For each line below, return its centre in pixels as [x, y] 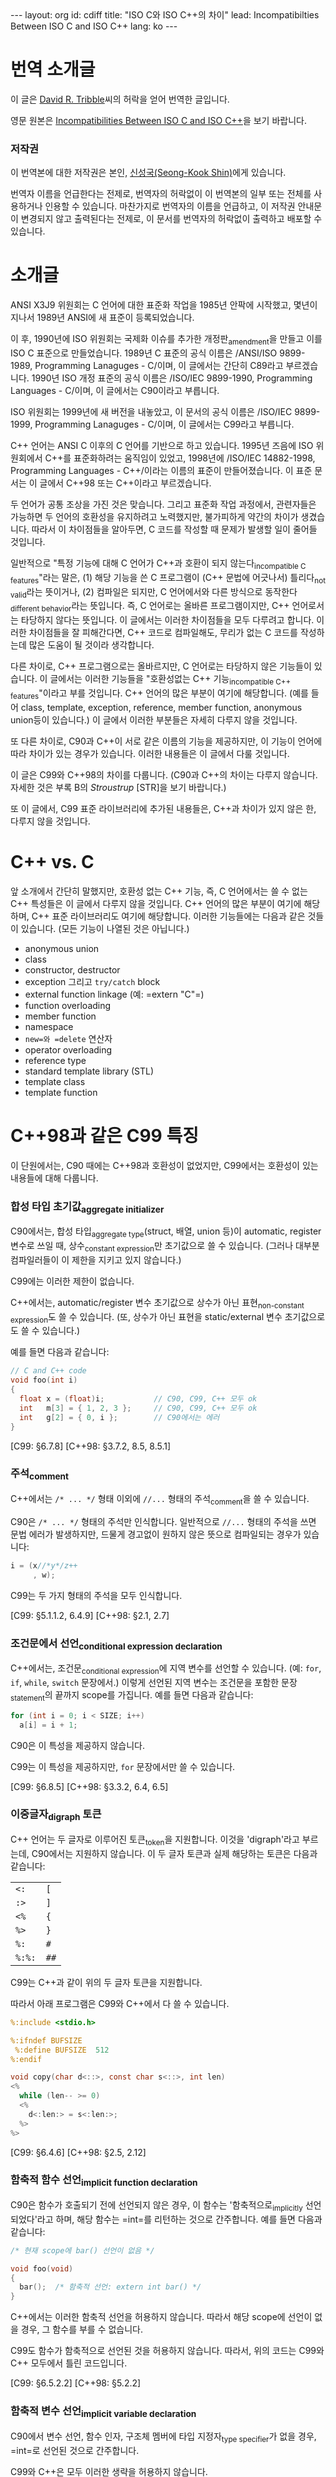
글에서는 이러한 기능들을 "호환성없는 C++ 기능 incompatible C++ [170, 680]
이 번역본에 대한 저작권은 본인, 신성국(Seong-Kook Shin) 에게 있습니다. [148, 173]
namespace [49, 1026]
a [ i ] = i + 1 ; [48, 1725]
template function [61, 1092]
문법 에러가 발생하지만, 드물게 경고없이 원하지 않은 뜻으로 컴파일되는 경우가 [156, 1534]
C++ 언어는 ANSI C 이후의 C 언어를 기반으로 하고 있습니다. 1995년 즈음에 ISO [162, 445]
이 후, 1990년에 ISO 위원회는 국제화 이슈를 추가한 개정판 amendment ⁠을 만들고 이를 [166, 340]
